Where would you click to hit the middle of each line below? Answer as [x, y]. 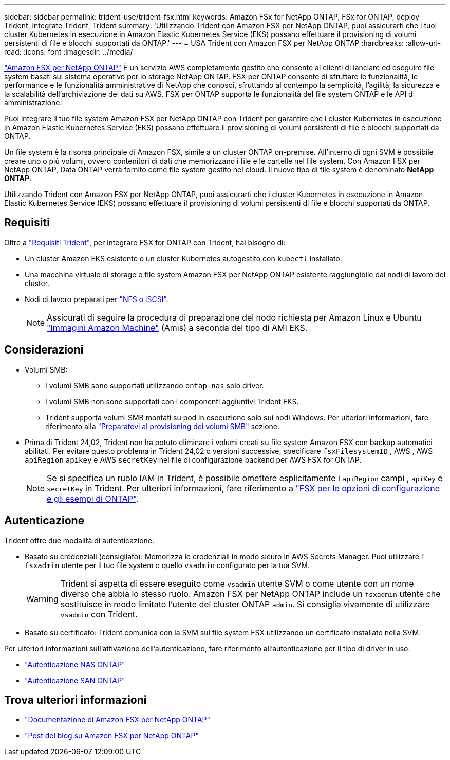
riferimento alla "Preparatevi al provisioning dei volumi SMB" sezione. [163, 426]
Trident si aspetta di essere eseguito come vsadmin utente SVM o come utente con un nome [237, 583]
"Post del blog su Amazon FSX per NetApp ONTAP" [112, 736]
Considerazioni [44, 350]
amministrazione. [33, 103]
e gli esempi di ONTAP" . [93, 498]
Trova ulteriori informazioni [76, 700]
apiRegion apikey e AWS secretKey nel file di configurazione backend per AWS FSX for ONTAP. [193, 459]
